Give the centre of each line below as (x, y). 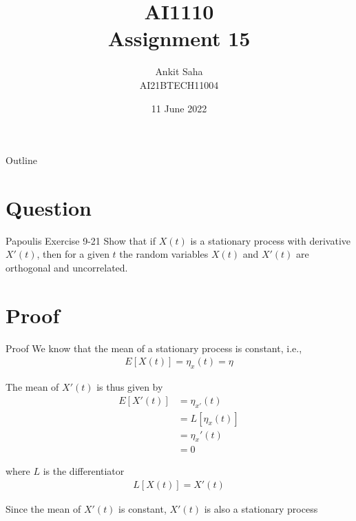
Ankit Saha (179, 71)
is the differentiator (84, 471)
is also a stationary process (261, 509)
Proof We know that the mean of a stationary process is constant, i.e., (154, 348)
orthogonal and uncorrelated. (67, 267)
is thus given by (130, 387)
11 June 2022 (179, 108)
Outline (21, 160)
